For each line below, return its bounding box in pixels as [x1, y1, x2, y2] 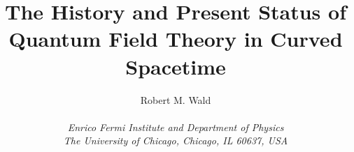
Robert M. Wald [140, 92, 211, 107]
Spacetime [125, 52, 226, 80]
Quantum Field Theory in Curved [8, 24, 343, 53]
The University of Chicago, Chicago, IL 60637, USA [63, 133, 288, 148]
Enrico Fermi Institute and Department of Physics [67, 119, 284, 134]
